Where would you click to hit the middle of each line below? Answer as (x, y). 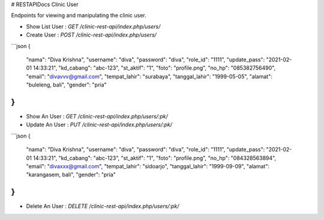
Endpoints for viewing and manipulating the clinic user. (79, 16)
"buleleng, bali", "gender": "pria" (67, 85)
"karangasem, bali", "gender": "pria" (71, 175)
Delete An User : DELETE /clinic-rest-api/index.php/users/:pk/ (103, 206)
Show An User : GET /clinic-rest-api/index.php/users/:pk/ (97, 117)
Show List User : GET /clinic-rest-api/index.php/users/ (93, 26)
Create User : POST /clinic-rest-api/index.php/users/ (91, 35)
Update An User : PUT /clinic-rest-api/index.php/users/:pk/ (99, 125)
